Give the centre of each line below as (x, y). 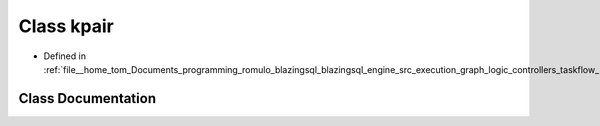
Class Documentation (87, 98)
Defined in (65, 56)
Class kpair (66, 26)
